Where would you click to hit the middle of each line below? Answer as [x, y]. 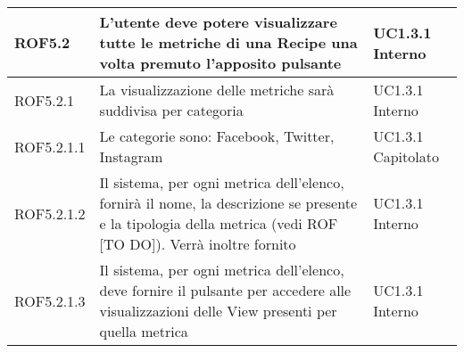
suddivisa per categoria [171, 110]
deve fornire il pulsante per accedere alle [225, 290]
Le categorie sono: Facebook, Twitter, [217, 136]
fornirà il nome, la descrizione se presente [228, 203]
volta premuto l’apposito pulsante [220, 63]
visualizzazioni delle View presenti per [218, 311]
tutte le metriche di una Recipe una [228, 42]
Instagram [131, 156]
